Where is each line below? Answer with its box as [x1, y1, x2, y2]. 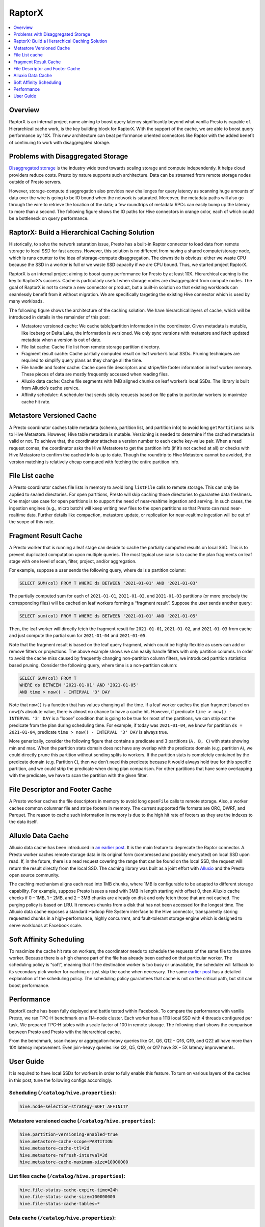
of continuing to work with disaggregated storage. [9, 139, 110, 145]
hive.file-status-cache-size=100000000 [19, 1194, 115, 1200]
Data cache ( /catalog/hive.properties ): [9, 1215, 116, 1222]
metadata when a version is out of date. [21, 337, 102, 343]
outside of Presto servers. [9, 179, 61, 185]
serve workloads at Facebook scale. [9, 922, 82, 928]
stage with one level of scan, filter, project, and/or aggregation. [9, 559, 137, 564]
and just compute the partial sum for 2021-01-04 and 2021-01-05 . [9, 633, 147, 639]
